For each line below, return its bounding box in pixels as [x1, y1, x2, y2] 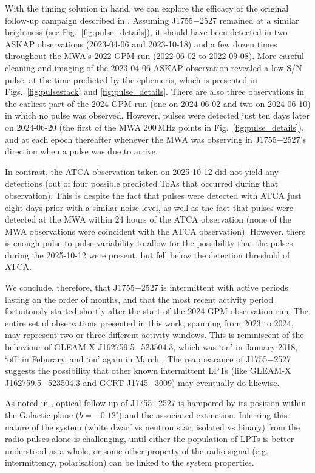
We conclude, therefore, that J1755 [5, 281, 135, 294]
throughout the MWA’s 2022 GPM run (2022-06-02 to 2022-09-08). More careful [5, 49, 304, 62]
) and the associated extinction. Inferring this [118, 409, 288, 421]
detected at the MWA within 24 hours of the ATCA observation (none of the [5, 213, 291, 226]
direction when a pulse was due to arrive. [5, 145, 158, 157]
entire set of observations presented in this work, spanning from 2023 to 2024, [5, 316, 294, 329]
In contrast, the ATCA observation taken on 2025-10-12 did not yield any [5, 165, 279, 178]
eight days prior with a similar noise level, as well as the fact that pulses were [5, 201, 294, 213]
